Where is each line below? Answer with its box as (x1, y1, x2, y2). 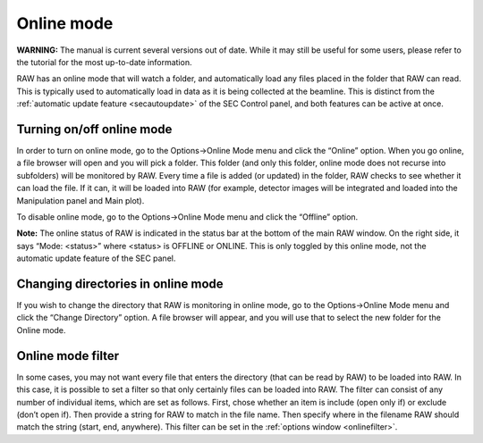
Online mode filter (16, 348, 120, 364)
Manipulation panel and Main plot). (16, 195, 145, 205)
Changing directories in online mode (16, 276, 224, 291)
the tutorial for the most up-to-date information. (16, 56, 192, 67)
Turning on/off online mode (16, 121, 173, 137)
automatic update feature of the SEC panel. (16, 253, 176, 263)
